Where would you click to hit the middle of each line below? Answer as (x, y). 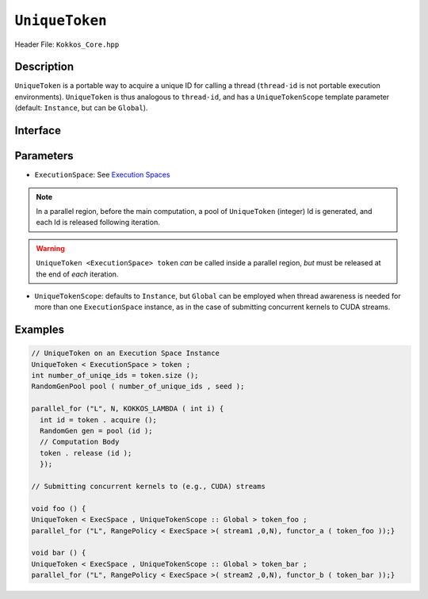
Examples (40, 330)
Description (44, 67)
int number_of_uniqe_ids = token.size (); (115, 376)
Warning (50, 248)
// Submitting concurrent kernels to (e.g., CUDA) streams (148, 486)
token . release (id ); (86, 453)
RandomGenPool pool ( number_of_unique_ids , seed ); (138, 387)
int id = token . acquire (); (99, 420)
